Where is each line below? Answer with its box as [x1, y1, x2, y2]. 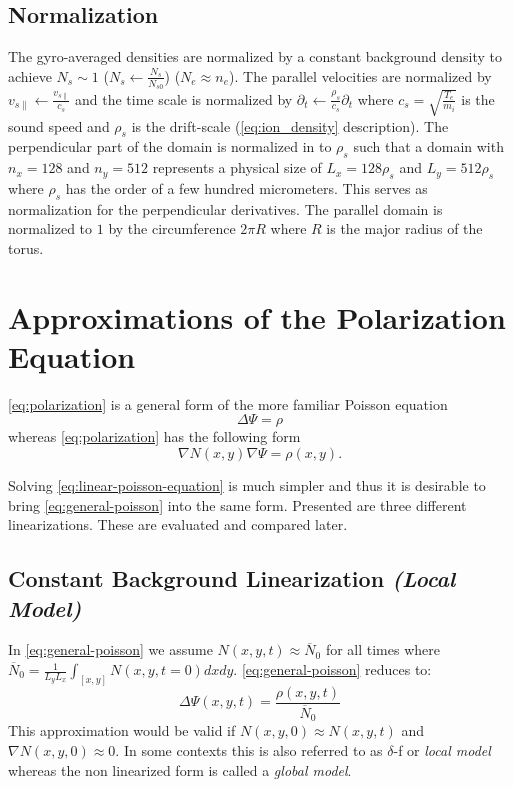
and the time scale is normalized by [75, 88, 293, 109]
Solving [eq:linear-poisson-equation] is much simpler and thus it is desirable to [8, 475, 486, 496]
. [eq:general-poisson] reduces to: [233, 659, 432, 680]
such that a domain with [353, 136, 504, 157]
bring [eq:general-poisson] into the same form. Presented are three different [8, 494, 467, 515]
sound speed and [8, 115, 110, 136]
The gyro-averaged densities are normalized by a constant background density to [8, 46, 502, 67]
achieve [8, 65, 52, 86]
